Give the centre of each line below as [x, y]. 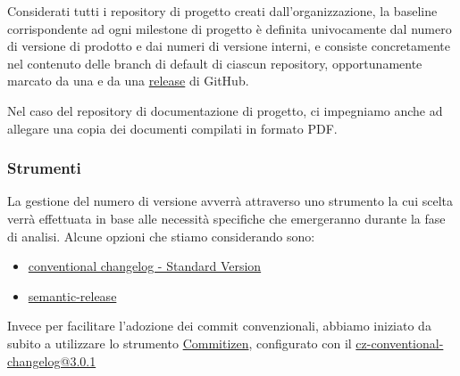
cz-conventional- [400, 343]
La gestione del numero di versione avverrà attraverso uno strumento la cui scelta [230, 201]
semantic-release [72, 295]
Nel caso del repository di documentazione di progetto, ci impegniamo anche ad [225, 110]
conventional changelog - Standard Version [145, 266]
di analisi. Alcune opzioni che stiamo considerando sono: [161, 236]
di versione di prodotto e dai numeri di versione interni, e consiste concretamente [229, 46]
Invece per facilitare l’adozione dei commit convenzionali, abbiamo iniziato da [219, 326]
